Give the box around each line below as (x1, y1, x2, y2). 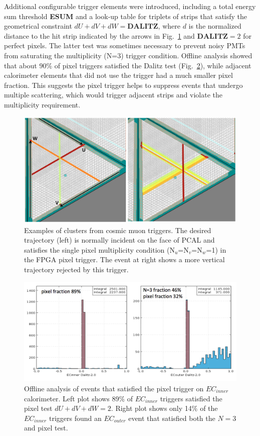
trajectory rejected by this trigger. (24, 264, 129, 275)
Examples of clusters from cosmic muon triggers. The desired (24, 225, 211, 235)
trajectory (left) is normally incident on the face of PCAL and (24, 235, 215, 245)
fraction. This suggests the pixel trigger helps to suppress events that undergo (4, 79, 243, 90)
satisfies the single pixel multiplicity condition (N (24, 244, 175, 255)
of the (200, 403, 218, 413)
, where (158, 21, 180, 31)
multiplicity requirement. (4, 99, 81, 110)
